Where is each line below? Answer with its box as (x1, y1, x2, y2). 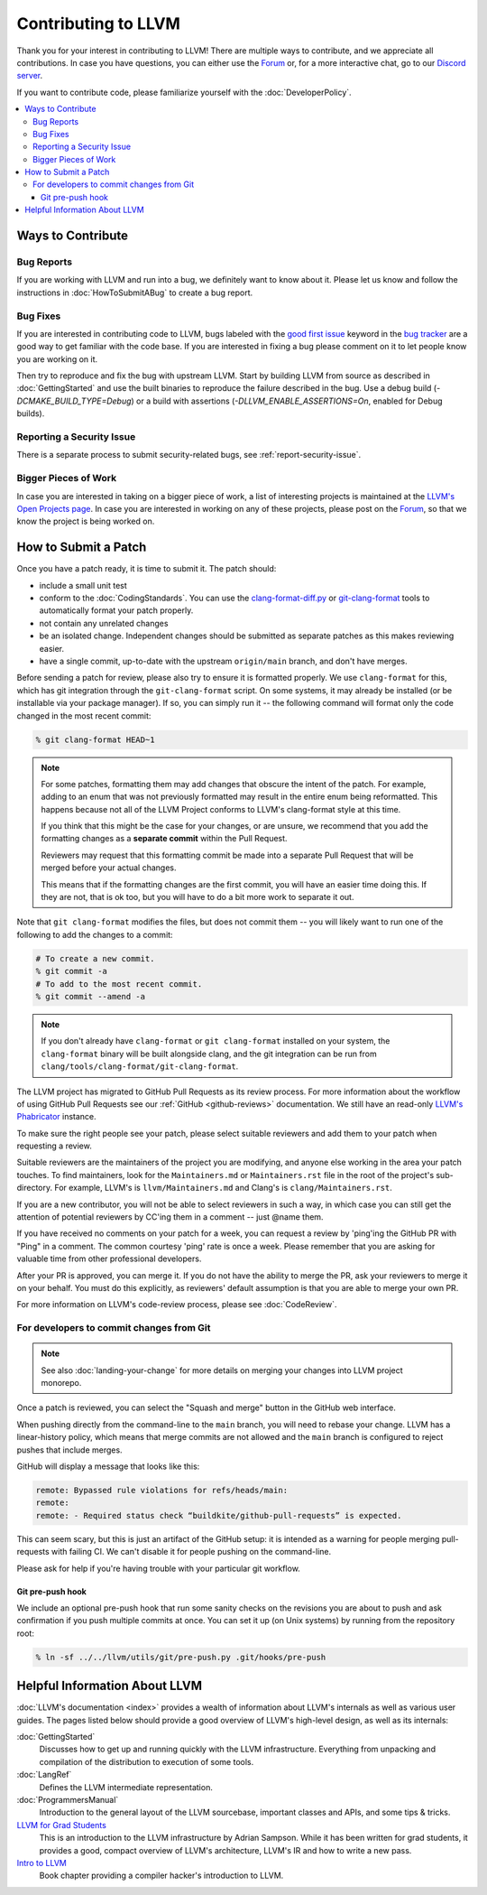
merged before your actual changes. (41, 862, 177, 873)
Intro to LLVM (16, 1857, 67, 1868)
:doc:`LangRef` (16, 1770, 72, 1780)
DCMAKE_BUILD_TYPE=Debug (16, 395, 132, 406)
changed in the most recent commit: (16, 710, 152, 721)
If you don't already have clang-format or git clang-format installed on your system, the (41, 1036, 391, 1046)
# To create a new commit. (35, 953, 155, 963)
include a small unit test (39, 580, 128, 590)
